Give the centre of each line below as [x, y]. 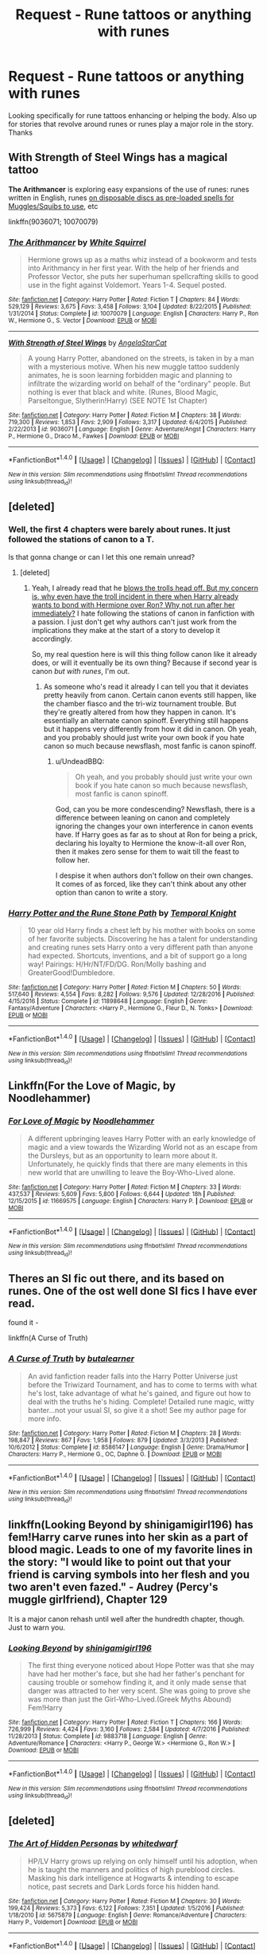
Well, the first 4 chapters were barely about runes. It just [119, 529]
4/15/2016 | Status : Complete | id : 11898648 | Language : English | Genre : [108, 1001]
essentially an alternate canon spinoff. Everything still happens [146, 720]
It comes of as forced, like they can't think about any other [151, 883]
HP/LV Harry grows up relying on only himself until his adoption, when [143, 1861]
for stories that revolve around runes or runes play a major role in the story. [131, 124]
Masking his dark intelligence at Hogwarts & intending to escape [133, 1878]
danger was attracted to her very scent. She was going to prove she [139, 1690]
